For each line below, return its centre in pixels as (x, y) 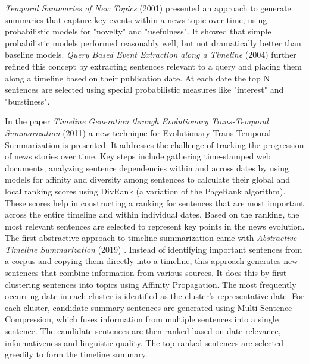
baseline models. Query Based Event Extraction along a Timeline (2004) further (151, 54)
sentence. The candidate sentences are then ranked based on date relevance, (143, 331)
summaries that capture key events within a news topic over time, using (136, 19)
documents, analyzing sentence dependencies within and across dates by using (147, 167)
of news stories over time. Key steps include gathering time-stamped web (138, 156)
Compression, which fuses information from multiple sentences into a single (142, 319)
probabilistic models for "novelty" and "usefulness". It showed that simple (138, 31)
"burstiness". (27, 101)
